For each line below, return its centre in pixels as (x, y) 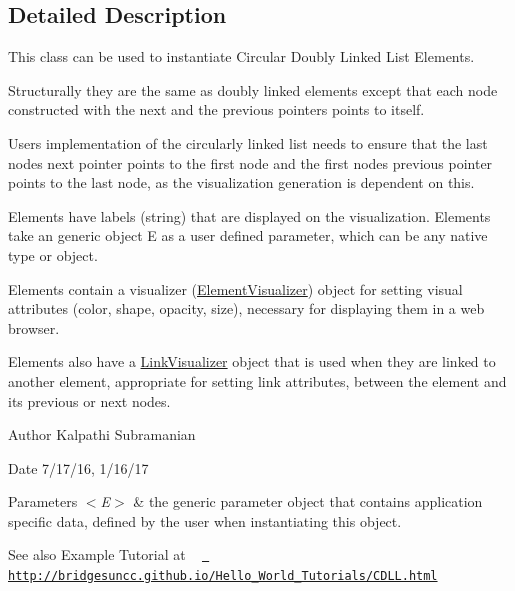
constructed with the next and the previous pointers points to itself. (216, 109)
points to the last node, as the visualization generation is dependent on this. (241, 182)
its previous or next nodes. (89, 400)
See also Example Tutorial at (97, 554)
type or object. (53, 254)
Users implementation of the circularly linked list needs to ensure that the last (248, 142)
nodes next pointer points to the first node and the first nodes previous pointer (250, 162)
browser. (34, 327)
